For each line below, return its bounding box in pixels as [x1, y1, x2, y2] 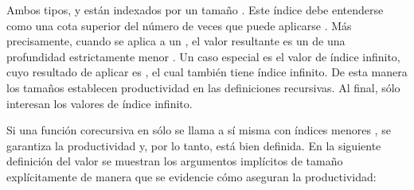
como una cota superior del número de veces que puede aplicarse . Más [6, 17, 352, 33]
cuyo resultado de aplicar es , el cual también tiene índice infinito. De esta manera [6, 64, 408, 80]
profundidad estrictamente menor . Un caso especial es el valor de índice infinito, [6, 48, 400, 64]
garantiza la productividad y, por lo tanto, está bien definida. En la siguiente [6, 137, 381, 153]
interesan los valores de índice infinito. [6, 95, 193, 111]
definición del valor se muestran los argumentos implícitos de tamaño [6, 153, 343, 169]
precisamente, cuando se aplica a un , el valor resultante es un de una [6, 33, 346, 49]
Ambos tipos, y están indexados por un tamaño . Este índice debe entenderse [6, 2, 384, 17]
